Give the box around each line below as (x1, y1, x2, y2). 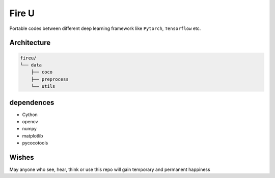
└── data (20, 62, 42, 68)
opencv (22, 119, 38, 124)
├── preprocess (31, 76, 69, 82)
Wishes (9, 153, 34, 162)
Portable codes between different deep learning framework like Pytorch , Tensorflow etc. (9, 25, 201, 31)
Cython (22, 112, 38, 118)
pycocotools (22, 140, 48, 146)
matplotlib (22, 132, 43, 139)
